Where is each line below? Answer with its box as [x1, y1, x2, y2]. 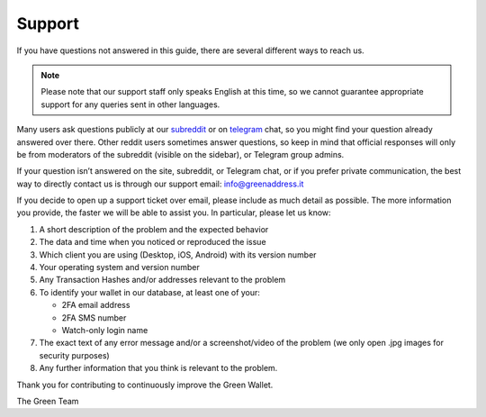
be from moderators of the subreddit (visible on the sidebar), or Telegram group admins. [16, 149, 345, 159]
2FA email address [61, 300, 130, 311]
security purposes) [39, 349, 110, 360]
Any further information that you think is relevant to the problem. [39, 363, 278, 374]
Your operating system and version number [39, 262, 200, 273]
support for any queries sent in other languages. [40, 99, 220, 110]
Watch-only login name [61, 324, 148, 335]
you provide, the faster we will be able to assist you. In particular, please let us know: [16, 207, 332, 218]
